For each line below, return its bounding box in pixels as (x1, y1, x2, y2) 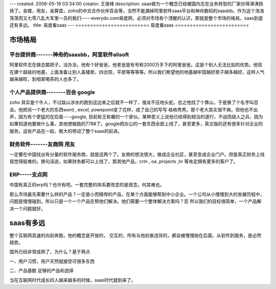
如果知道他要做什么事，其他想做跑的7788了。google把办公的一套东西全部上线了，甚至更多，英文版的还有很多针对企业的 (9, 121, 263, 127)
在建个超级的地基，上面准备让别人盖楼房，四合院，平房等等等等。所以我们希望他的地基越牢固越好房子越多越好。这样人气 (9, 69, 265, 75)
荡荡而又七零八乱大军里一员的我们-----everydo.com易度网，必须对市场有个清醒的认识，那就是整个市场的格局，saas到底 (9, 15, 263, 21)
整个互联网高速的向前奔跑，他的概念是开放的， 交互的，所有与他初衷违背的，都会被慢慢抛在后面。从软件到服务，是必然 (9, 232, 262, 238)
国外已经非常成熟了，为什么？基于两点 (9, 249, 90, 255)
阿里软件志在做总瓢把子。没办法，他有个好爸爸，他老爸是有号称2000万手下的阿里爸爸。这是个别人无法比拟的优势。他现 (9, 62, 263, 68)
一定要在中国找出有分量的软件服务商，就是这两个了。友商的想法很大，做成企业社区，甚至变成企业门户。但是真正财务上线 (9, 151, 265, 157)
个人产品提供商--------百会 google (9, 88, 96, 95)
